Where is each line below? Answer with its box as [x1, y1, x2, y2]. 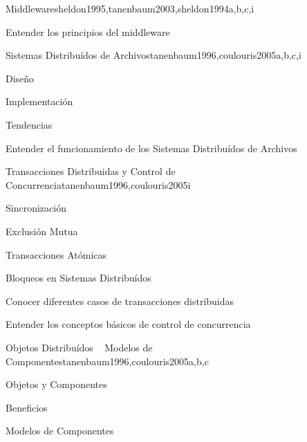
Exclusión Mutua [6, 223, 78, 238]
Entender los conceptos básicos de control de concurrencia [6, 317, 251, 331]
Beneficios [6, 400, 48, 414]
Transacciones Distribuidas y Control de [6, 164, 176, 178]
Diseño [6, 71, 35, 85]
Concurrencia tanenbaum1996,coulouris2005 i [6, 177, 191, 192]
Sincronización [6, 201, 66, 215]
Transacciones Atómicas [6, 247, 107, 261]
